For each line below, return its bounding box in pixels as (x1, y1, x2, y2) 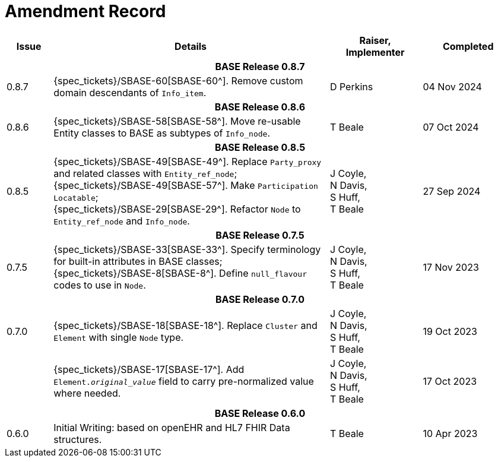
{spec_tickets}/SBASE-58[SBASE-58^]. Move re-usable (53, 115, 301, 127)
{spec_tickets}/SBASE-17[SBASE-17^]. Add (53, 363, 245, 375)
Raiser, (359, 34, 391, 46)
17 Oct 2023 (423, 375, 477, 387)
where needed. (53, 387, 121, 399)
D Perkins (329, 80, 373, 93)
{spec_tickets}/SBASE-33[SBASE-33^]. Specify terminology (53, 243, 321, 255)
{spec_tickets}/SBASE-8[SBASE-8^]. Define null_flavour (53, 267, 307, 279)
